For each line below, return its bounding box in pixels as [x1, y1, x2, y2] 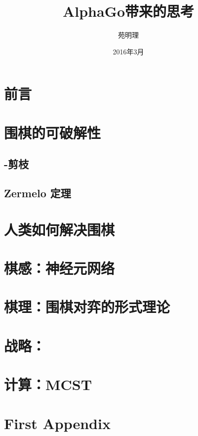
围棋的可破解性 [4, 122, 101, 142]
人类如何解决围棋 [4, 219, 115, 239]
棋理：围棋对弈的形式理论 [4, 297, 170, 317]
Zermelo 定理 [4, 185, 71, 201]
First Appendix [4, 413, 111, 433]
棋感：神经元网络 [4, 258, 115, 278]
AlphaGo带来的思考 [62, 1, 195, 21]
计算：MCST [4, 374, 92, 394]
